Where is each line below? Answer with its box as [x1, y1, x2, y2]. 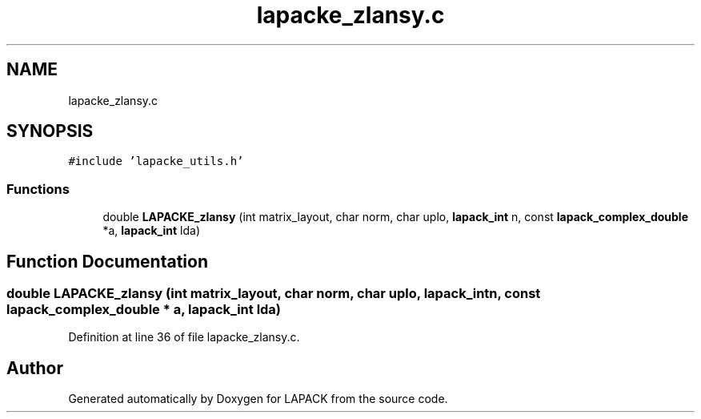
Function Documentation [6, 251, 208, 272]
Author [6, 357, 63, 378]
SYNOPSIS [6, 121, 94, 142]
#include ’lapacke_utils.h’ [68, 155, 244, 168]
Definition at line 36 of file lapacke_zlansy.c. [68, 330, 300, 344]
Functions [6, 180, 70, 197]
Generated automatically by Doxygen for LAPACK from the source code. [68, 392, 448, 406]
